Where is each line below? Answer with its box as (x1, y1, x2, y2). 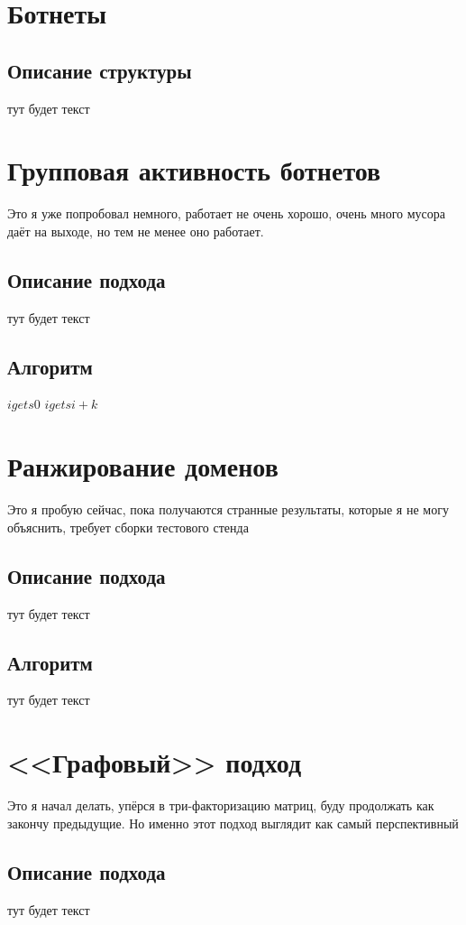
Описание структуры (7, 56, 192, 84)
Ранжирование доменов (7, 448, 279, 485)
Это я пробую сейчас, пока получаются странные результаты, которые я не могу (7, 500, 449, 519)
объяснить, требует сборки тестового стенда (7, 517, 249, 536)
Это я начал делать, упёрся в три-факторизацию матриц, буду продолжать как (7, 796, 434, 815)
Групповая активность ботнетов (7, 152, 381, 189)
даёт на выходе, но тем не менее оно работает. (7, 221, 264, 240)
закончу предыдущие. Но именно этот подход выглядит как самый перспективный (7, 813, 459, 832)
